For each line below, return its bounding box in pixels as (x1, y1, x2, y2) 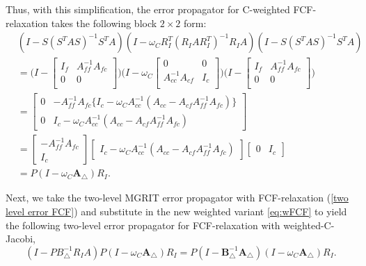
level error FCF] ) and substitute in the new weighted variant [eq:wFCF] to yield (6, 204, 347, 219)
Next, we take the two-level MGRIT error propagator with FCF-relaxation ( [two (6, 190, 349, 205)
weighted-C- (283, 217, 335, 232)
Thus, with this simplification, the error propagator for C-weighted (6, 2, 290, 16)
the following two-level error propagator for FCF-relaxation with (6, 217, 280, 232)
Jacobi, (6, 231, 35, 246)
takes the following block (51, 15, 157, 30)
